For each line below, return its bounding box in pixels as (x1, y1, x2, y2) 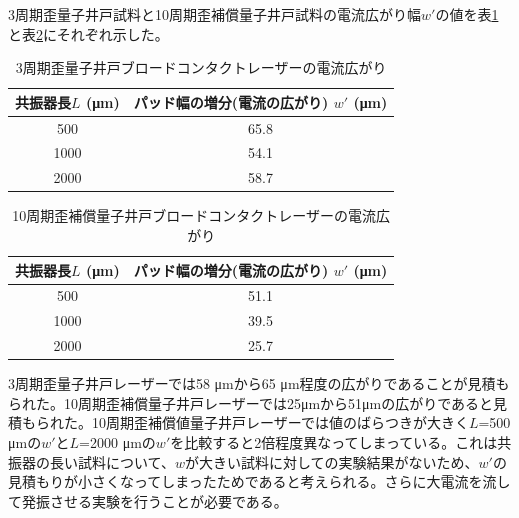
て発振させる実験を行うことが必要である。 (8, 490, 288, 511)
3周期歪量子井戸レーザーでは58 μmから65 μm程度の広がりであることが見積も (8, 373, 510, 394)
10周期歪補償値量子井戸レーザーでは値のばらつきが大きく (91, 412, 469, 433)
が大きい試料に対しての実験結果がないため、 (184, 451, 479, 472)
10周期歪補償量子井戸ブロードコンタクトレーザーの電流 (12, 205, 376, 226)
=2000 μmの (79, 432, 156, 452)
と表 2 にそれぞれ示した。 (8, 23, 169, 44)
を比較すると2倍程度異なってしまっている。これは (170, 432, 498, 452)
